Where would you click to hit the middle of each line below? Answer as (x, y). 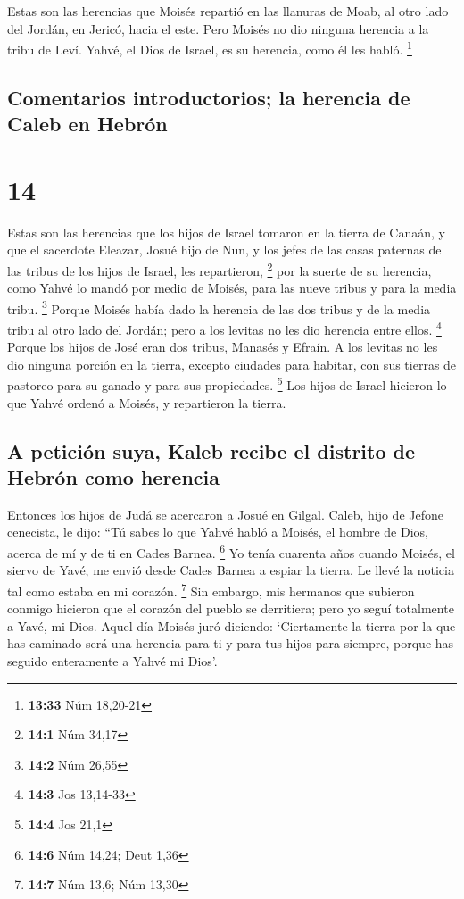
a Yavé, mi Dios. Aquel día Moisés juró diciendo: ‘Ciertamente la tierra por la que (232, 625)
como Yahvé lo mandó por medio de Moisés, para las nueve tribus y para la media (232, 288)
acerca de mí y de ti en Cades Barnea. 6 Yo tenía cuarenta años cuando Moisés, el (231, 551)
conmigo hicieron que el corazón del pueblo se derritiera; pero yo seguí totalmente (231, 608)
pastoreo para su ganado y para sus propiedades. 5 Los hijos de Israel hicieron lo (227, 384)
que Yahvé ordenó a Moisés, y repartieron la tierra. (147, 402)
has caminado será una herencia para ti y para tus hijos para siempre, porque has (231, 643)
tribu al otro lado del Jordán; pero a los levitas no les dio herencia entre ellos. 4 (224, 328)
